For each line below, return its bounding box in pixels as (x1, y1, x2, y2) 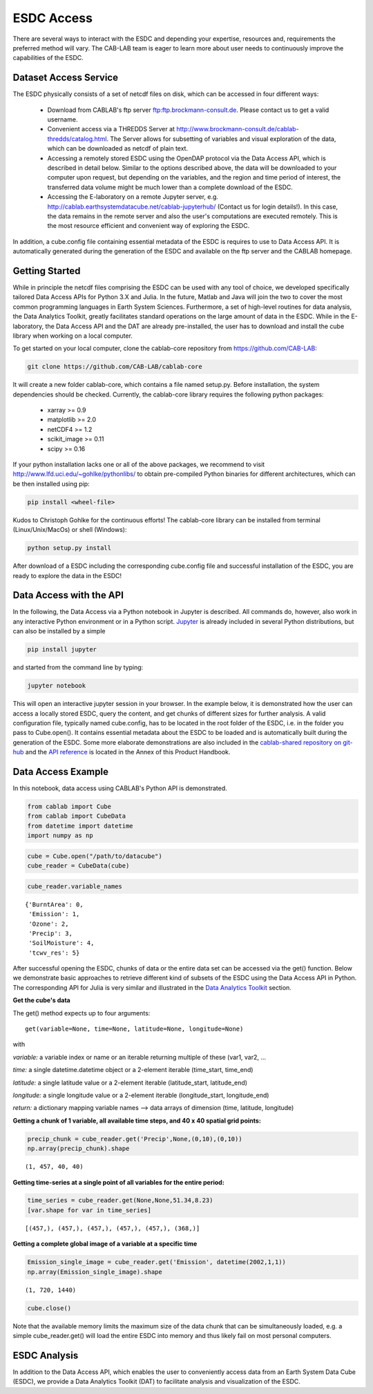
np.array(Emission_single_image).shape (27, 1268, 162, 1276)
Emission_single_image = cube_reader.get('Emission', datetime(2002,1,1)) (27, 1258, 287, 1266)
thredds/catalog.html (47, 135, 107, 143)
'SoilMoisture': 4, (28, 939, 95, 947)
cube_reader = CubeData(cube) (27, 862, 130, 870)
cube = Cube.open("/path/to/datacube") (27, 852, 162, 860)
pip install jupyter (27, 646, 97, 653)
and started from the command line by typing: (12, 663, 144, 671)
